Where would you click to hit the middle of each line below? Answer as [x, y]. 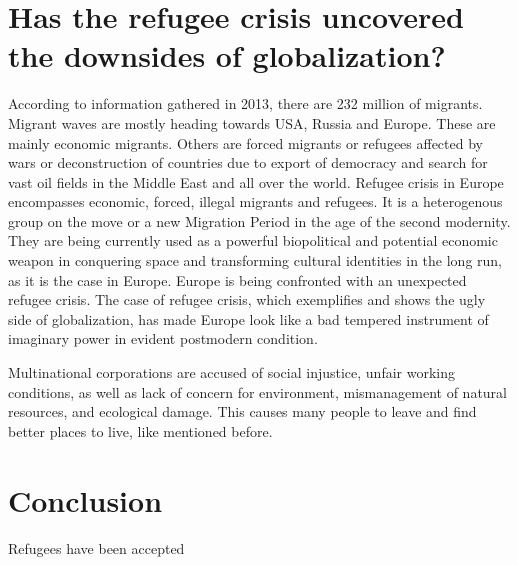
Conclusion [85, 499]
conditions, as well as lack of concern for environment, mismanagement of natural [257, 391]
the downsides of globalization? [227, 55]
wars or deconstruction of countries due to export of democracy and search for [248, 162]
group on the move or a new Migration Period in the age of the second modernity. [259, 220]
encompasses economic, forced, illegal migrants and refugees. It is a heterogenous [255, 201]
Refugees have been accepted [96, 547]
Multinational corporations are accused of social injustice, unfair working [232, 372]
